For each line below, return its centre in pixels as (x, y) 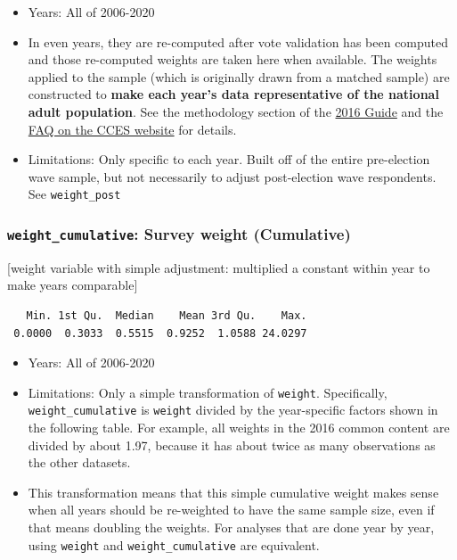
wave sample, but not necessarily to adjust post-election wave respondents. (232, 176)
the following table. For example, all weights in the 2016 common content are (239, 428)
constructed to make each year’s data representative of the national (233, 94)
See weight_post (74, 194)
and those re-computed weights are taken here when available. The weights (233, 59)
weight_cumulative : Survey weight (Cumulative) (179, 233)
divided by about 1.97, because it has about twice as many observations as (232, 445)
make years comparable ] (73, 285)
